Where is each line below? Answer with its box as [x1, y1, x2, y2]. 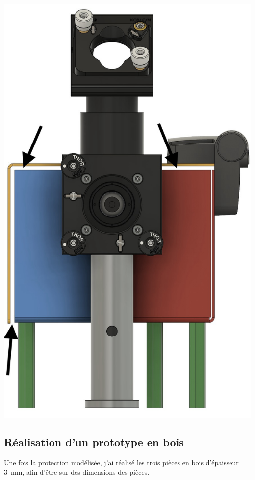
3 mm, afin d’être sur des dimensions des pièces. [4, 467, 150, 477]
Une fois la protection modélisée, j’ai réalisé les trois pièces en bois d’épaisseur [4, 457, 239, 467]
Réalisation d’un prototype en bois [4, 434, 184, 450]
